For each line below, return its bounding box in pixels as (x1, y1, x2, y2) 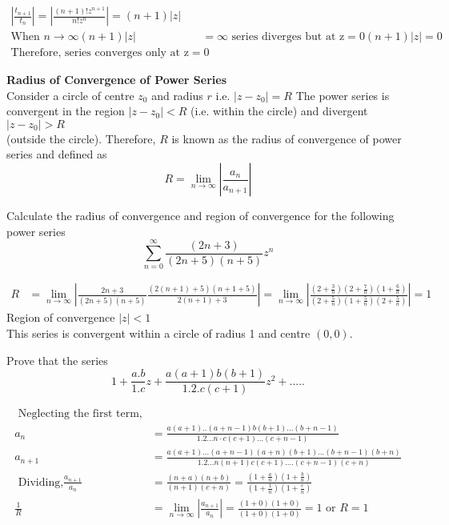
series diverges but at (231, 31, 336, 43)
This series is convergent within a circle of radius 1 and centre (6, 325, 311, 341)
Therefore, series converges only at (10, 47, 181, 59)
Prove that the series (6, 351, 108, 368)
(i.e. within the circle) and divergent (190, 102, 368, 119)
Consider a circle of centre (6, 86, 134, 103)
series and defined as (6, 146, 107, 162)
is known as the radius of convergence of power (171, 130, 402, 146)
